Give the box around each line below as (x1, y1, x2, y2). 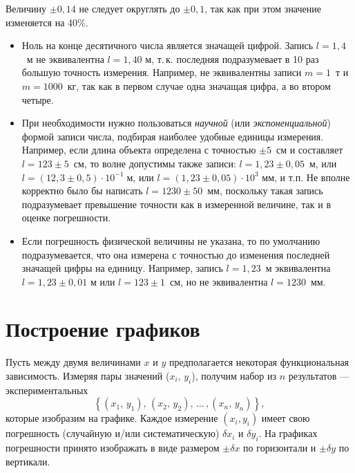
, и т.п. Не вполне (274, 169, 350, 184)
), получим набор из (191, 369, 277, 382)
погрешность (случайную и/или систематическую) (6, 426, 220, 440)
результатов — (288, 369, 349, 382)
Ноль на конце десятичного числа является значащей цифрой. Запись (21, 38, 314, 53)
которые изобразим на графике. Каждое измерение (6, 411, 218, 425)
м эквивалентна (265, 261, 331, 275)
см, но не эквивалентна (170, 274, 268, 288)
